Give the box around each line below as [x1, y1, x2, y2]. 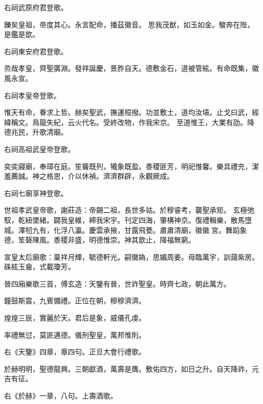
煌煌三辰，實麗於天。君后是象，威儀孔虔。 [4, 312, 146, 323]
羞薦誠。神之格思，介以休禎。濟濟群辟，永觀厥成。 [4, 171, 174, 181]
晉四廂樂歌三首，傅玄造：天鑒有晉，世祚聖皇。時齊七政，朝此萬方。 [4, 278, 231, 289]
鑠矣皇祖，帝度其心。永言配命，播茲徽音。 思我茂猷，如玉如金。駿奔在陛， [4, 19, 254, 29]
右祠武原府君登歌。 [4, 2, 68, 12]
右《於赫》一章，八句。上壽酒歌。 [4, 390, 117, 401]
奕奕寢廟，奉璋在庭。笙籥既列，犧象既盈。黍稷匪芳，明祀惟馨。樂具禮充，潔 [4, 160, 259, 171]
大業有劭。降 [211, 116, 254, 127]
